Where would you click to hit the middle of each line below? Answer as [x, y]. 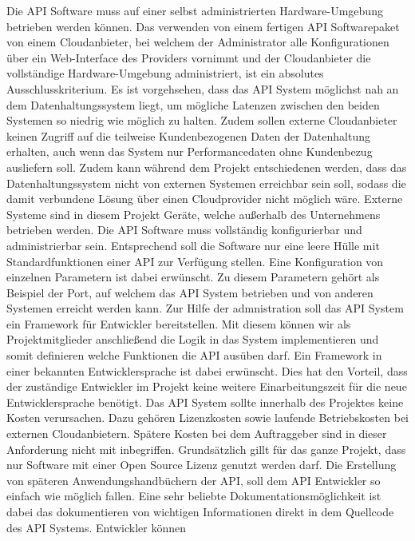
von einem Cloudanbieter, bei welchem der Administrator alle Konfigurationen [198, 42]
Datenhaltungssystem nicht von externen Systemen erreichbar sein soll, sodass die [206, 183]
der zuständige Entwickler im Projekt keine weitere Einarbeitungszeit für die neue [207, 386]
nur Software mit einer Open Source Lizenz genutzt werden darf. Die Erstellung [202, 465]
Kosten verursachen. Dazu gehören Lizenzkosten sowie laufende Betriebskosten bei [207, 418]
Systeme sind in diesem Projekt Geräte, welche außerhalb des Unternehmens [194, 214]
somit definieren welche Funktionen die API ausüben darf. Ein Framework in [194, 355]
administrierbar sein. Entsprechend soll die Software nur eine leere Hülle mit [193, 245]
